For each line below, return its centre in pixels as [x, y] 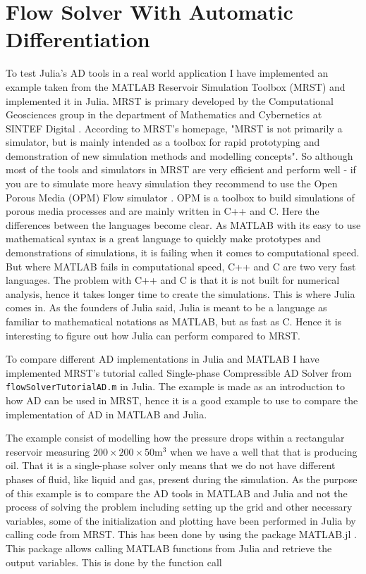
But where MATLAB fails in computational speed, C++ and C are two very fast [181, 266]
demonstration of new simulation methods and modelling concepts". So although [179, 155]
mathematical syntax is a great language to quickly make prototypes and [163, 238]
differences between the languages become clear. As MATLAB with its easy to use [183, 224]
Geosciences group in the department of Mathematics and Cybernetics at [164, 114]
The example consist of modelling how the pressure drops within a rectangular [175, 438]
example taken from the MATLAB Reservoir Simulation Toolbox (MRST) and [176, 86]
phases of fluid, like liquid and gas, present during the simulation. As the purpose [182, 479]
